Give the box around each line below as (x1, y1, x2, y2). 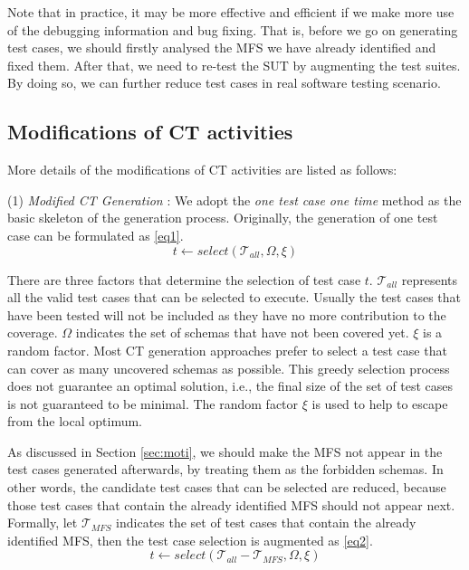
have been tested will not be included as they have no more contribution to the (7, 305, 446, 324)
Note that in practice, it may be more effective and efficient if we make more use (7, 3, 455, 21)
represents (401, 270, 458, 289)
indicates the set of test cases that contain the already (116, 513, 416, 532)
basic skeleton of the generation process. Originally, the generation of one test (7, 208, 438, 227)
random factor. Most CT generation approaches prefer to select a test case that (7, 340, 447, 359)
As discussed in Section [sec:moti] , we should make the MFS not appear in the (7, 442, 443, 461)
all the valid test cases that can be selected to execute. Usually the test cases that (7, 288, 462, 307)
